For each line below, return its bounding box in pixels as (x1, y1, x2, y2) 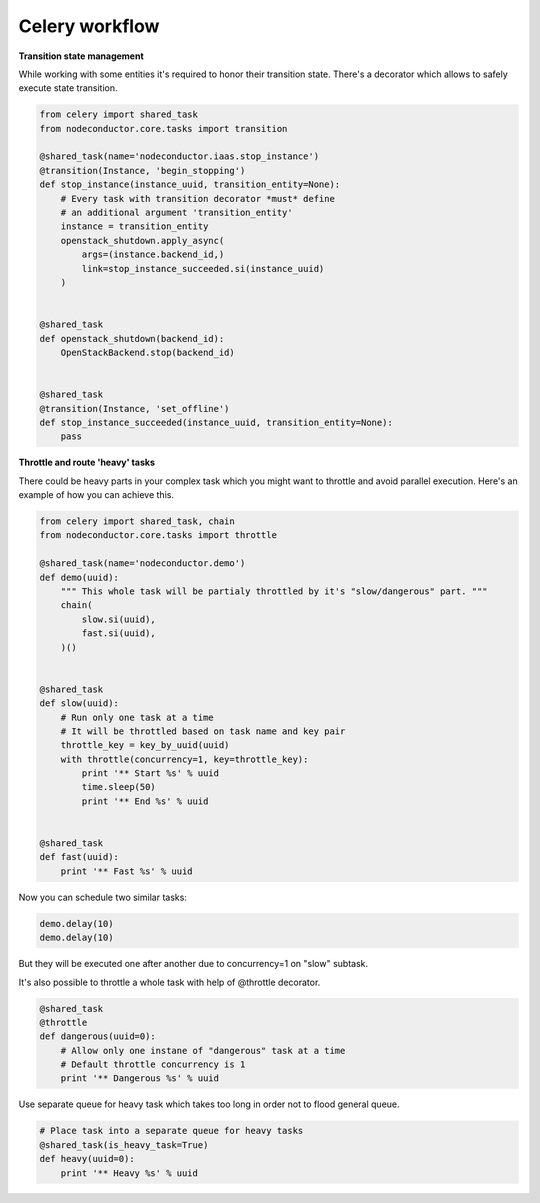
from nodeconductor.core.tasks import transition (39, 123, 288, 134)
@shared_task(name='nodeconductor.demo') (39, 558, 246, 569)
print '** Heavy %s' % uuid (60, 1167, 199, 1179)
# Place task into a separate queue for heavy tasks (39, 1125, 304, 1137)
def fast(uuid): (39, 851, 120, 863)
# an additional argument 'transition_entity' (60, 207, 294, 219)
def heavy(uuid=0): (39, 1153, 135, 1165)
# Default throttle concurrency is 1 (60, 1059, 246, 1070)
